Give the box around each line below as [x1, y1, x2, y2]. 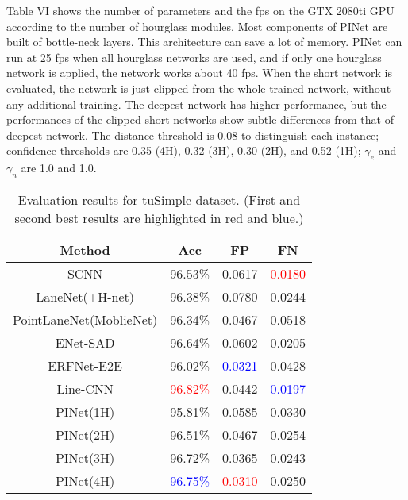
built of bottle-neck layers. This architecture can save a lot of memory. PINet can [6, 33, 402, 50]
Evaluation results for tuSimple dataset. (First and [17, 190, 301, 209]
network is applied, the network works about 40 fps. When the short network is [6, 64, 392, 81]
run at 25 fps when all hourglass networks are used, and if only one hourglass [6, 48, 382, 65]
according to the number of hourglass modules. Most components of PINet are [6, 17, 388, 34]
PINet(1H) [55, 402, 115, 421]
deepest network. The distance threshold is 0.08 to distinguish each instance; [6, 126, 379, 143]
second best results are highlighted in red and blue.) [14, 208, 304, 227]
